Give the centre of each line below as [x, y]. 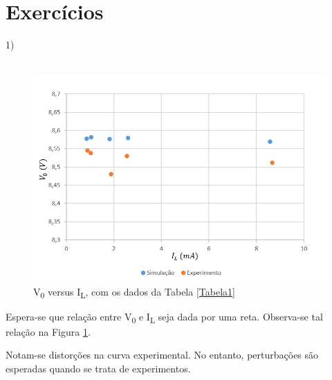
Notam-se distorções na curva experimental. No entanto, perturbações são [162, 355]
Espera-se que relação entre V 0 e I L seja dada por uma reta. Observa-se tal [164, 317]
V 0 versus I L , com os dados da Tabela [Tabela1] [134, 292]
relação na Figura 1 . [48, 331]
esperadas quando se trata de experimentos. [98, 368]
